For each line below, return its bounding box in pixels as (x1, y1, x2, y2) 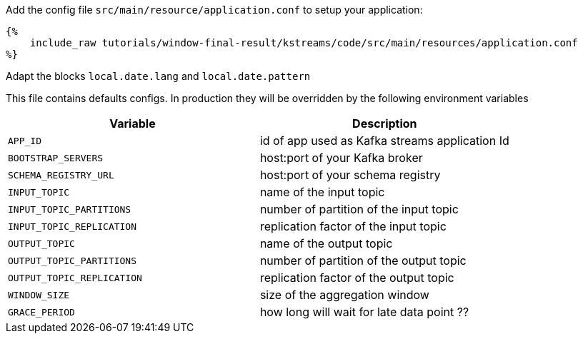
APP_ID (8, 135, 41, 146)
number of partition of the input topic (259, 202, 459, 216)
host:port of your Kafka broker (259, 151, 423, 165)
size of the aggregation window (259, 288, 429, 302)
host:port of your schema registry (259, 168, 441, 182)
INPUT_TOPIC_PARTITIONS (8, 203, 131, 215)
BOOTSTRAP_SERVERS (8, 152, 104, 163)
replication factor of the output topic (259, 270, 454, 285)
